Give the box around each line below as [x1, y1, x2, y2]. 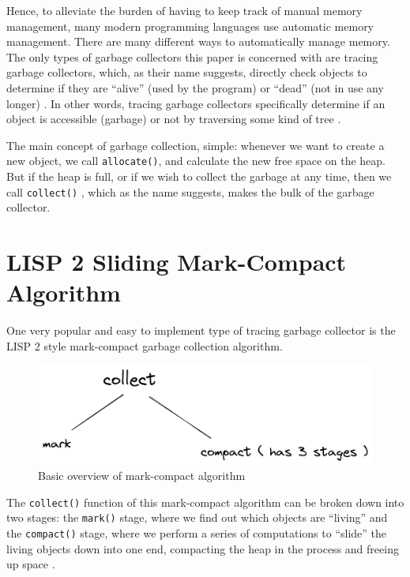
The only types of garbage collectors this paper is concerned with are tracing [6, 48, 378, 65]
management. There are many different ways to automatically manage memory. [6, 33, 390, 50]
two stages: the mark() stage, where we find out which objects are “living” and [6, 509, 388, 526]
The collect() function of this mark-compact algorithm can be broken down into [6, 493, 404, 510]
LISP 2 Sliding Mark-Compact [6, 245, 347, 278]
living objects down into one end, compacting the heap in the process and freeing [6, 540, 399, 556]
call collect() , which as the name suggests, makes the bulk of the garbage [6, 183, 374, 200]
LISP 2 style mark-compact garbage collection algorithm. [6, 337, 283, 354]
